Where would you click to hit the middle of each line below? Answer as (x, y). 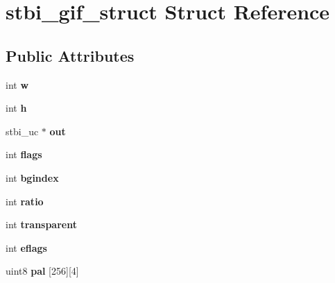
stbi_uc (22, 131)
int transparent (41, 224)
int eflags (26, 247)
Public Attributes (70, 55)
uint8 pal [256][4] (42, 271)
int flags (24, 154)
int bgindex (32, 177)
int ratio (25, 201)
